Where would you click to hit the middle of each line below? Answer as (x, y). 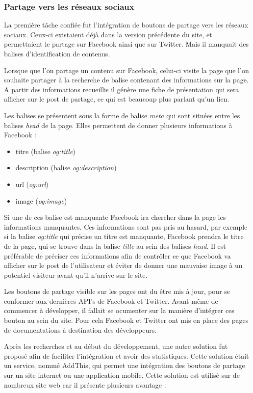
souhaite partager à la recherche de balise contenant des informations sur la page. (126, 80)
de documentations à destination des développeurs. (80, 329)
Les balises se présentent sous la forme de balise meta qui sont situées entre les (122, 115)
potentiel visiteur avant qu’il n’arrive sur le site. (76, 275)
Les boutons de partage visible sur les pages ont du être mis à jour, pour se (117, 291)
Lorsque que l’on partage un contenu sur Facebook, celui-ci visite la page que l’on (126, 70)
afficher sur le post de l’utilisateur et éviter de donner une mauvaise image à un (123, 265)
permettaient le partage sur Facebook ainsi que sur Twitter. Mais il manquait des (126, 44)
